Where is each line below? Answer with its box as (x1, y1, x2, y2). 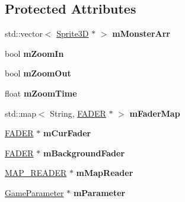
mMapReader (76, 166, 133, 179)
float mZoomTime (5, 86, 77, 99)
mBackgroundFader (43, 146, 125, 159)
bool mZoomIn (5, 47, 64, 59)
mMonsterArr (112, 27, 170, 40)
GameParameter (5, 186, 64, 198)
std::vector (5, 27, 43, 40)
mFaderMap (129, 107, 180, 119)
